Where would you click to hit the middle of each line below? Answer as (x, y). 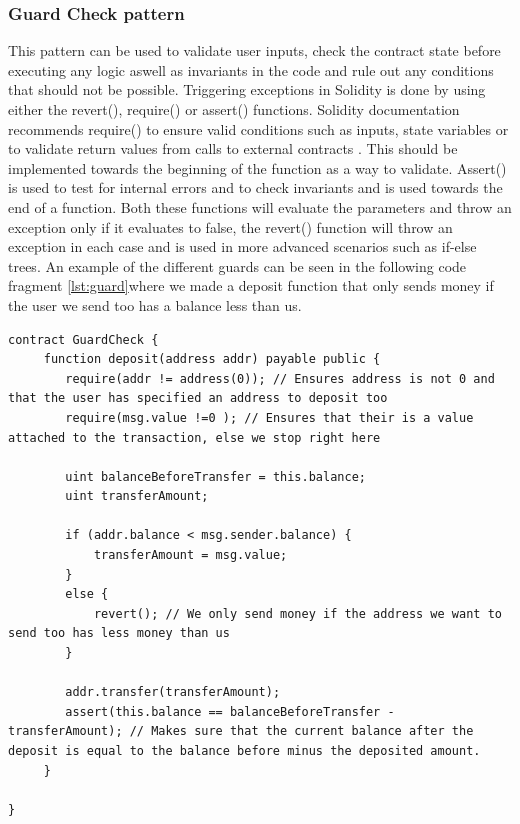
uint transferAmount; (137, 496)
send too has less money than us (119, 633)
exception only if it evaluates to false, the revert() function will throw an (230, 226)
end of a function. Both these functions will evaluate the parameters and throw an (260, 206)
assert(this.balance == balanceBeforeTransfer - (230, 711)
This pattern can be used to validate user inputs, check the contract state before (254, 50)
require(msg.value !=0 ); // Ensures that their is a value (269, 417)
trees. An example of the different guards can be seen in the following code (237, 265)
